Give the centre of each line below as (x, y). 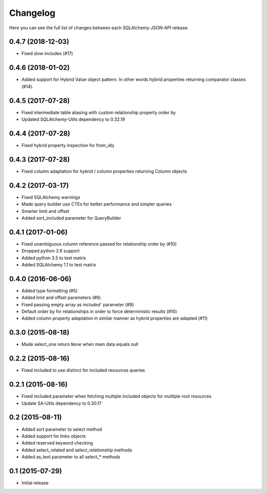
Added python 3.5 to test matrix (54, 258)
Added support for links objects (54, 436)
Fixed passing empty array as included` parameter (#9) (78, 304)
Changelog (32, 13)
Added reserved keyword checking (57, 443)
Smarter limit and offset (45, 211)
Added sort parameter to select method (62, 429)
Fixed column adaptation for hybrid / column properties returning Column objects (104, 171)
